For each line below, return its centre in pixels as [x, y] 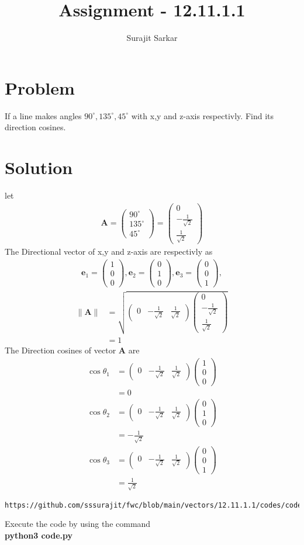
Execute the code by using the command [78, 524]
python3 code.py [39, 535]
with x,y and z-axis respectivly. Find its [203, 115]
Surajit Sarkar [152, 38]
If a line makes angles [43, 115]
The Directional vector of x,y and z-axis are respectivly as [109, 251]
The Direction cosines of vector [61, 350]
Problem [40, 87]
